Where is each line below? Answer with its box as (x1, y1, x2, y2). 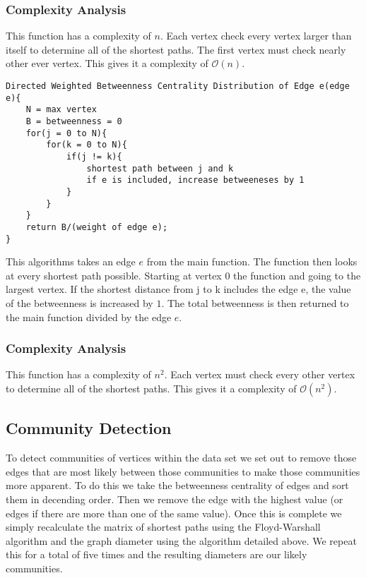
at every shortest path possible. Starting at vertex (6, 267, 222, 282)
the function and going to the (233, 267, 361, 282)
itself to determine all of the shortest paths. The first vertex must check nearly (6, 42, 346, 56)
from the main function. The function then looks (146, 254, 358, 269)
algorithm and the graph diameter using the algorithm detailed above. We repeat (6, 533, 357, 548)
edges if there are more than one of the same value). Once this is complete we (6, 505, 342, 520)
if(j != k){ (66, 151, 122, 162)
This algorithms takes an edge (6, 254, 136, 269)
